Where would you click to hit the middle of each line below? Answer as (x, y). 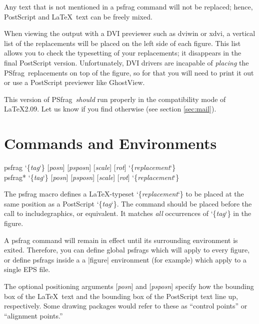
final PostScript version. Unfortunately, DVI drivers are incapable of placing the (126, 62)
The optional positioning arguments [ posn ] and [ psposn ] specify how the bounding (129, 286)
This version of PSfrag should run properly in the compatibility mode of (115, 99)
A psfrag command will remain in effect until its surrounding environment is (121, 240)
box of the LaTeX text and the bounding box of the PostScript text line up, (121, 296)
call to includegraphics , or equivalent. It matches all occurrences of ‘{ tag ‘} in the (128, 213)
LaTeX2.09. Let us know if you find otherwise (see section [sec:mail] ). (110, 109)
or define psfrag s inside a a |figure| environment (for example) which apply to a (125, 259)
